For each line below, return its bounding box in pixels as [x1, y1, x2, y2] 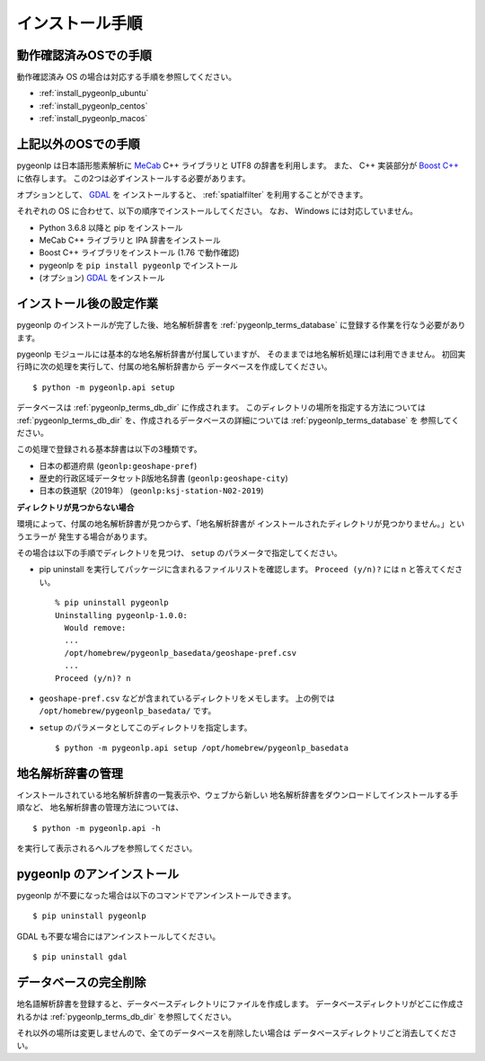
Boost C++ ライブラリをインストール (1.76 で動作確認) [39, 247, 240, 258]
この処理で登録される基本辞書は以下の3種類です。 [16, 444, 202, 455]
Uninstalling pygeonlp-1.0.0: [55, 610, 189, 620]
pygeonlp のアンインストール [16, 867, 180, 881]
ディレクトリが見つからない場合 [16, 501, 135, 512]
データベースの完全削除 [16, 975, 146, 990]
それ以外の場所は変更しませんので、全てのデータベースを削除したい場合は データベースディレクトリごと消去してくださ [16, 1027, 457, 1038]
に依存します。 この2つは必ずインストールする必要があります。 [16, 172, 251, 183]
